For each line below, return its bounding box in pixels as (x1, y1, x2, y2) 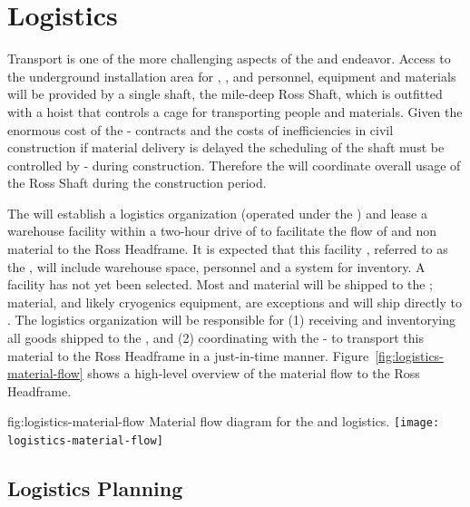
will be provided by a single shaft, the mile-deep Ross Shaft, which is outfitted (7, 84, 443, 103)
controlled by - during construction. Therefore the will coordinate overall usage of (7, 155, 461, 174)
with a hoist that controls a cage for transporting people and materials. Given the (7, 102, 463, 121)
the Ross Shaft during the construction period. (7, 173, 267, 192)
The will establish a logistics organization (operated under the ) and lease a (7, 203, 427, 222)
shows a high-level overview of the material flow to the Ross (87, 364, 420, 383)
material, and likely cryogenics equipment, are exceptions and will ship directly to (7, 292, 462, 311)
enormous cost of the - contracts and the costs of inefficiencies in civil (7, 120, 394, 139)
